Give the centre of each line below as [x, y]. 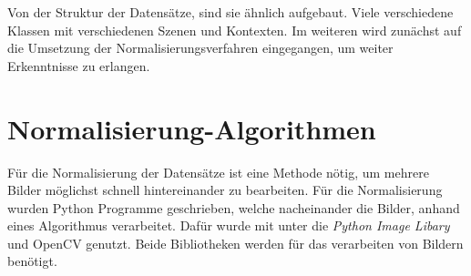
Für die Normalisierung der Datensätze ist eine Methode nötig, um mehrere [218, 172]
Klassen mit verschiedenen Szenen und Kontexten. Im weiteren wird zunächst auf [235, 30]
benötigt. [32, 261]
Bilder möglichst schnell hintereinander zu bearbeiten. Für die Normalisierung [225, 190]
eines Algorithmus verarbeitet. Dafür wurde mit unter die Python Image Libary [229, 225]
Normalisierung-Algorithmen [192, 128]
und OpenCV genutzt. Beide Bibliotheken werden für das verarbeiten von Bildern [235, 243]
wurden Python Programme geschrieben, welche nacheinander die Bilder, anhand [234, 207]
